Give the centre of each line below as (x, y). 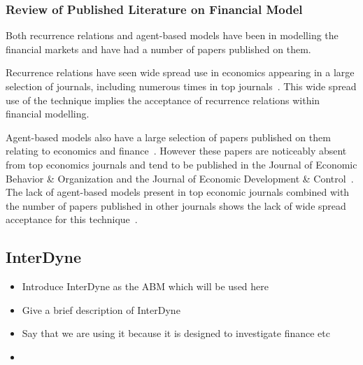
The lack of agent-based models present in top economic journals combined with (178, 192)
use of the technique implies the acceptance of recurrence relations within (163, 100)
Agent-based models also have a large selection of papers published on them (168, 137)
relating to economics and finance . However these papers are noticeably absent (176, 151)
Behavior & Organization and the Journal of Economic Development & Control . (180, 178)
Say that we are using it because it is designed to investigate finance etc (176, 333)
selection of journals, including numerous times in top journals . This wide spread (181, 86)
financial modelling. (48, 114)
